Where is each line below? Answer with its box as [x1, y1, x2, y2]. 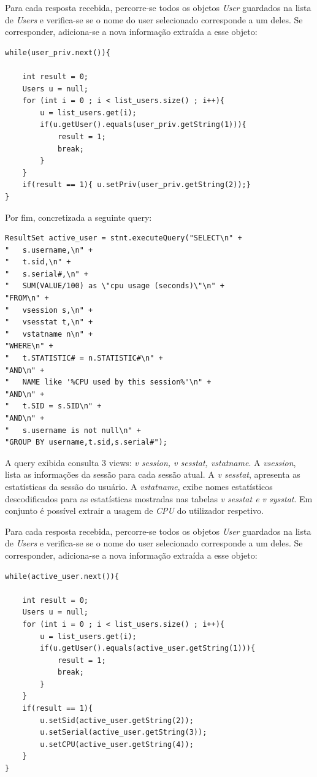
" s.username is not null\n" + [5, 426, 141, 435]
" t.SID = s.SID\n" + [5, 402, 102, 411]
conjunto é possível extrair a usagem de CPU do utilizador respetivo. [5, 504, 264, 517]
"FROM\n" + [5, 294, 49, 303]
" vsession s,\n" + [5, 305, 93, 315]
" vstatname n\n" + [5, 329, 93, 339]
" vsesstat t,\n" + [5, 318, 93, 327]
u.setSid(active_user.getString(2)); [40, 716, 194, 725]
